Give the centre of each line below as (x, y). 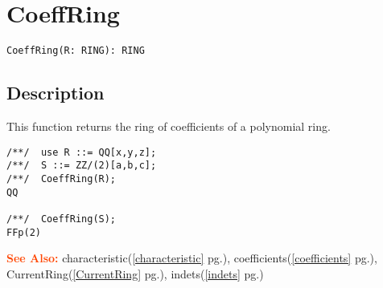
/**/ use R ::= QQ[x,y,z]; (82, 152)
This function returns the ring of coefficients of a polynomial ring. (169, 126)
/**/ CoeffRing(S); (62, 219)
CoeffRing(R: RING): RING (76, 51)
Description (56, 93)
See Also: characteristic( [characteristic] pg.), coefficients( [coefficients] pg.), (192, 258)
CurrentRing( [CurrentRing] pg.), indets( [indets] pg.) (135, 273)
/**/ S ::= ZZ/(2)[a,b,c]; (82, 166)
